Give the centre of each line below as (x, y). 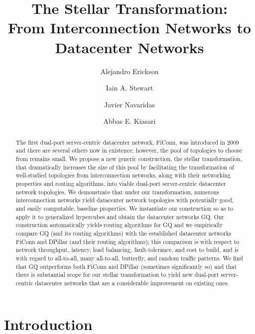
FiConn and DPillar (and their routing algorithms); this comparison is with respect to (127, 241)
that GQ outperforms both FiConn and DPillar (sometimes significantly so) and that (126, 266)
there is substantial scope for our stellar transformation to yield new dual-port (117, 275)
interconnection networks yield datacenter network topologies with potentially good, (125, 200)
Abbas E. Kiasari (129, 121)
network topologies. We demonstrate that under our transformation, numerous (117, 192)
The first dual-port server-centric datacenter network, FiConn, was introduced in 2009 (127, 142)
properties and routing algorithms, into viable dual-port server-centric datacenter (121, 183)
